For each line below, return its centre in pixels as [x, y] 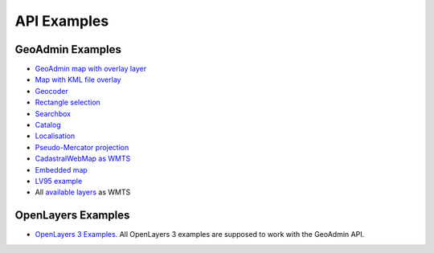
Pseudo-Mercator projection [82, 147]
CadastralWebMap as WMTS [83, 159]
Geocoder [51, 91]
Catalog [48, 125]
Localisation [55, 136]
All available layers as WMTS [83, 192]
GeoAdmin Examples [68, 49]
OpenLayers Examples [72, 216]
